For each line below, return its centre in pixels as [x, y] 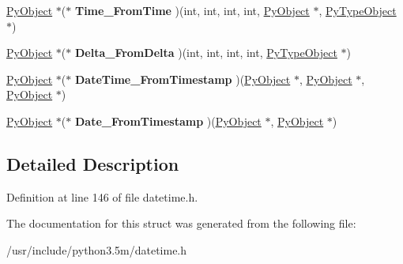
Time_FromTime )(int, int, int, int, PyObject [192, 10]
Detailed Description [93, 163]
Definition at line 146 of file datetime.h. [102, 196]
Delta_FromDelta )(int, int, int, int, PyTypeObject [206, 53]
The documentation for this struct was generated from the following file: [181, 223]
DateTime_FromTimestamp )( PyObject [183, 79]
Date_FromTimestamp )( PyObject [168, 121]
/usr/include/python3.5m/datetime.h [97, 249]
